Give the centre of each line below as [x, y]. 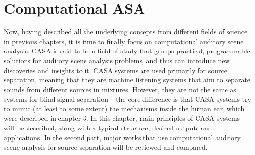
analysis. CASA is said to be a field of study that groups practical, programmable [127, 51]
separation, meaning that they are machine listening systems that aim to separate [127, 80]
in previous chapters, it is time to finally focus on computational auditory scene [124, 41]
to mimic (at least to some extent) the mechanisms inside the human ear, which [124, 108]
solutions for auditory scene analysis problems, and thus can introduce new [117, 60]
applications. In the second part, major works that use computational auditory [122, 137]
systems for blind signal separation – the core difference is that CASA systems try [127, 99]
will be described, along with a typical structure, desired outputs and [108, 128]
